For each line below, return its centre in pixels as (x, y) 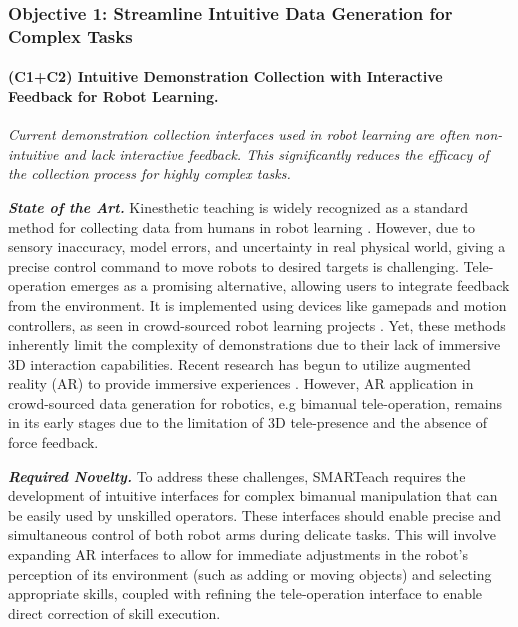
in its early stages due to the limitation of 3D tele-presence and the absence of (247, 422)
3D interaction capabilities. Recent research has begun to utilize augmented (239, 363)
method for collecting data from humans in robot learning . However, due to (241, 226)
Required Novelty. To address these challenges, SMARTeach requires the (237, 475)
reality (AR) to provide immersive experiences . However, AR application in (241, 383)
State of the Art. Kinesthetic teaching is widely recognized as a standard (238, 206)
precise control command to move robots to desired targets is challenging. (233, 265)
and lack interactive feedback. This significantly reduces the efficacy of (276, 153)
